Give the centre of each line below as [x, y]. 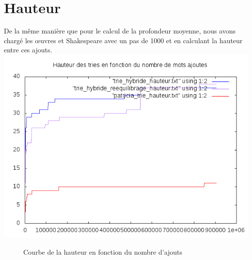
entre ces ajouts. [28, 50]
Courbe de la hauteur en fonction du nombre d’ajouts [103, 252]
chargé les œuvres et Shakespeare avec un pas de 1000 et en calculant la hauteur [123, 40]
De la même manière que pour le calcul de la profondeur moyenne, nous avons [120, 31]
